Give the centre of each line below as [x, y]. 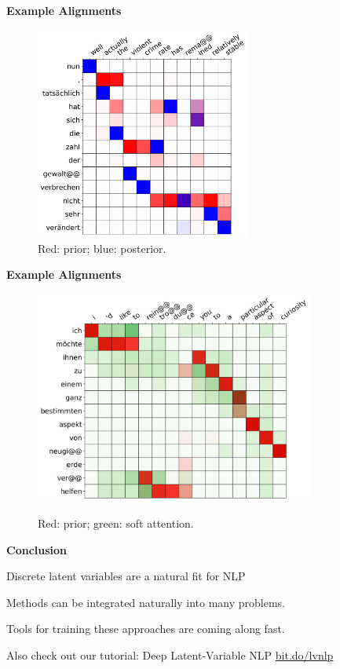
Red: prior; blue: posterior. [102, 248]
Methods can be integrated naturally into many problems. [146, 602]
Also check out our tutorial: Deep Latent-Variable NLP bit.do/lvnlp [170, 655]
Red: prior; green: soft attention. [116, 523]
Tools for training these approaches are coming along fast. [146, 629]
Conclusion [37, 549]
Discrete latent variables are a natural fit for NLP [126, 576]
